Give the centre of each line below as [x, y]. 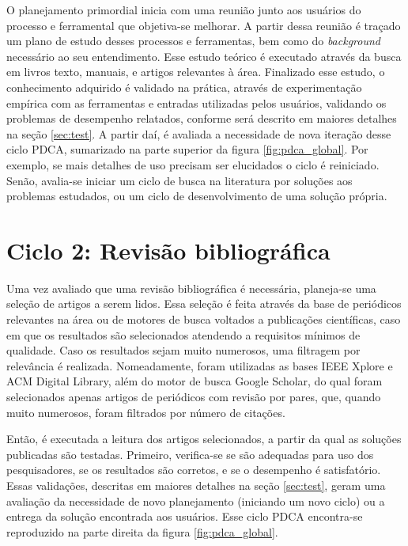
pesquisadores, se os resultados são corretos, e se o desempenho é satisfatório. [194, 470]
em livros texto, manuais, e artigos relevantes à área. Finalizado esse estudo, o [196, 72]
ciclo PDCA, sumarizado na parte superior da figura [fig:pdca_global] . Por [187, 149]
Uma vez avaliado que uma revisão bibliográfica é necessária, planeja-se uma [191, 288]
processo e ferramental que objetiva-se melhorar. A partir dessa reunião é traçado [204, 25]
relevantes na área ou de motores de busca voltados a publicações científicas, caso [204, 319]
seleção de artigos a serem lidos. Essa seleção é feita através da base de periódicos [204, 303]
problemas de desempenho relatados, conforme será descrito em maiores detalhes [202, 118]
